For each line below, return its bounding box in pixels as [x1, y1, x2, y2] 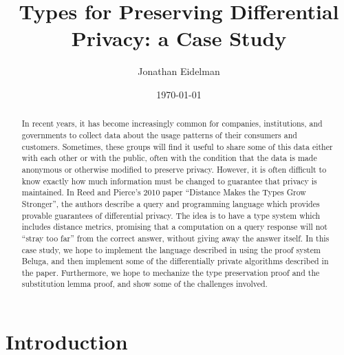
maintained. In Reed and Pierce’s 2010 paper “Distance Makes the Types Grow [21, 186, 306, 198]
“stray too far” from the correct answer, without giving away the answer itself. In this [21, 232, 330, 244]
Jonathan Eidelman [138, 64, 220, 78]
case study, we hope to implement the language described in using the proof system [21, 244, 321, 255]
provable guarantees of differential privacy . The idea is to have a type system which [21, 209, 321, 221]
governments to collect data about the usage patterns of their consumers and [21, 129, 297, 140]
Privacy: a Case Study [71, 24, 287, 52]
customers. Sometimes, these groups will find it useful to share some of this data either [21, 140, 333, 152]
